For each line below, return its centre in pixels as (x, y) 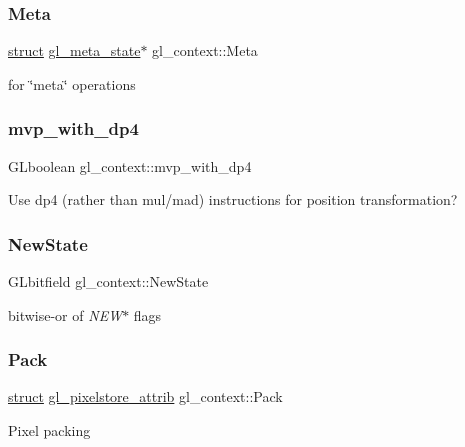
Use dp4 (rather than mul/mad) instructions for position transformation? (233, 199)
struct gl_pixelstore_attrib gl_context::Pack (145, 396)
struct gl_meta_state (74, 50)
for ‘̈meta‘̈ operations (72, 83)
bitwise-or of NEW (65, 314)
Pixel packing (49, 430)
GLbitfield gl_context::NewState (108, 281)
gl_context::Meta (205, 50)
